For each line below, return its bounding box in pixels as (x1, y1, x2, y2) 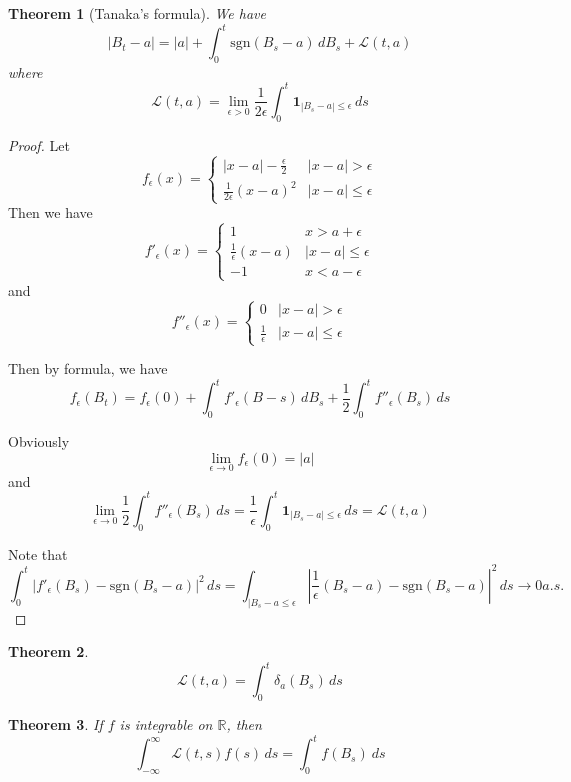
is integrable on (119, 714, 213, 735)
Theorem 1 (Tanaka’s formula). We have (8, 3, 267, 23)
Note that (8, 543, 68, 564)
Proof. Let (8, 134, 70, 155)
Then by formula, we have (8, 358, 168, 379)
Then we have (8, 202, 93, 223)
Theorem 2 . (8, 641, 89, 662)
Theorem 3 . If (8, 714, 103, 735)
